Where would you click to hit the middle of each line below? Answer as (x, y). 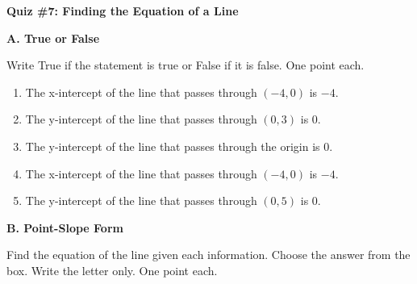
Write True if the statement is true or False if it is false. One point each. (186, 65)
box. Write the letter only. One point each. (112, 270)
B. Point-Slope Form (65, 227)
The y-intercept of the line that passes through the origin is (173, 146)
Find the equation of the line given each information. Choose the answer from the (208, 255)
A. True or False (53, 38)
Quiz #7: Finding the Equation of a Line (123, 10)
